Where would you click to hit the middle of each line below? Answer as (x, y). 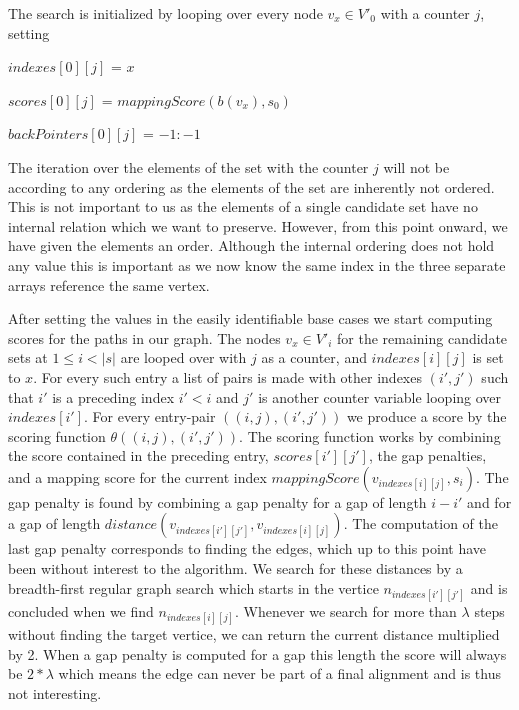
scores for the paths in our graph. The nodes (144, 337)
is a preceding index (113, 396)
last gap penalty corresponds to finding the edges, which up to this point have (247, 548)
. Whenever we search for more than (346, 610)
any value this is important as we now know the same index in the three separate (257, 264)
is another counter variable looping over (380, 396)
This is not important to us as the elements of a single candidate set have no (243, 206)
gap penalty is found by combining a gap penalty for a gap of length (217, 501)
